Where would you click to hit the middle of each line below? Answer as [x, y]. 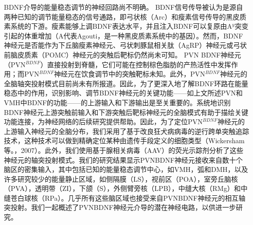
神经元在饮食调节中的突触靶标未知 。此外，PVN [130, 74]
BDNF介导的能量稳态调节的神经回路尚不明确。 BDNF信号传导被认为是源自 [124, 7]
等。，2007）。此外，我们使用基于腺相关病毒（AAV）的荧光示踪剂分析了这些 [124, 150]
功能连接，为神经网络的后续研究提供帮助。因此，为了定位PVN [103, 122]
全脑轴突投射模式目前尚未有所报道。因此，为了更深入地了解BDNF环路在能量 [126, 83]
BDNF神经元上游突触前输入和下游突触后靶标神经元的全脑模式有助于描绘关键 [126, 112]
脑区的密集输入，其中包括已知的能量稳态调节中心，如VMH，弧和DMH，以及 [126, 169]
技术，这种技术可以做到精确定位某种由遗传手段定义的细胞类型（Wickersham [124, 141]
